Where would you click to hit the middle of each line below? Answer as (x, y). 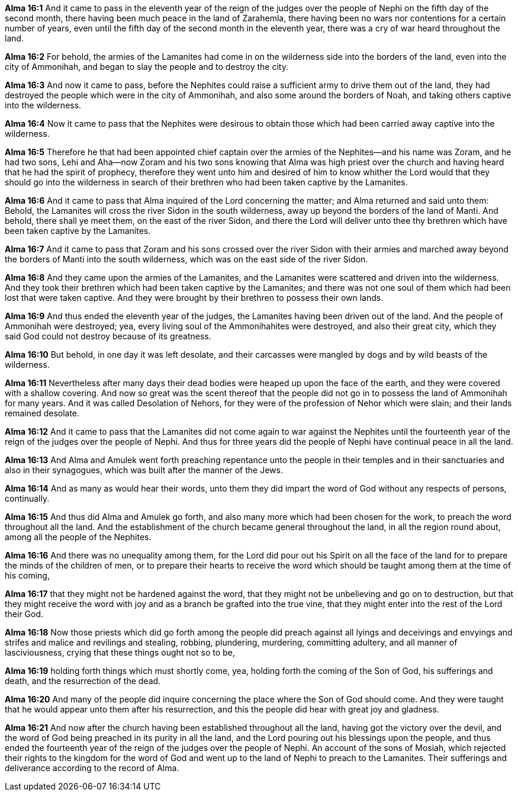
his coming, (27, 575)
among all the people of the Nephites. (78, 537)
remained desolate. (42, 413)
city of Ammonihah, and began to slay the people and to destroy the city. (147, 67)
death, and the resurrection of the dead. (83, 681)
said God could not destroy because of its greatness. (108, 336)
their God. (24, 614)
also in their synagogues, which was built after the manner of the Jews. (144, 470)
